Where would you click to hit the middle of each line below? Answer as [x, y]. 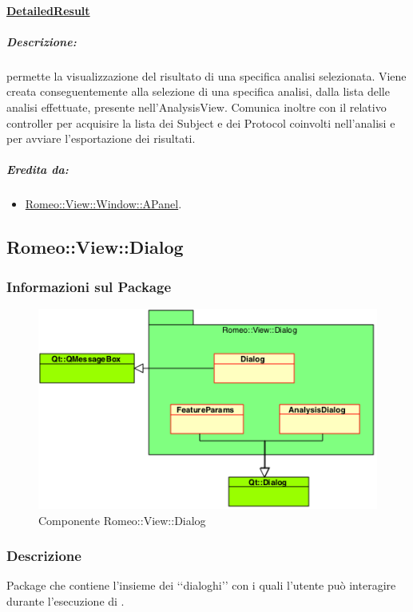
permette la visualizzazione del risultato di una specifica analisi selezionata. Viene [206, 75]
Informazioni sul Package [89, 286]
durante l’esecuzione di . [66, 600]
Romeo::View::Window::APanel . [103, 204]
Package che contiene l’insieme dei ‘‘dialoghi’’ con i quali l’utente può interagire [201, 585]
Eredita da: [38, 170]
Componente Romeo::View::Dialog [122, 520]
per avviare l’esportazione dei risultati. [101, 138]
